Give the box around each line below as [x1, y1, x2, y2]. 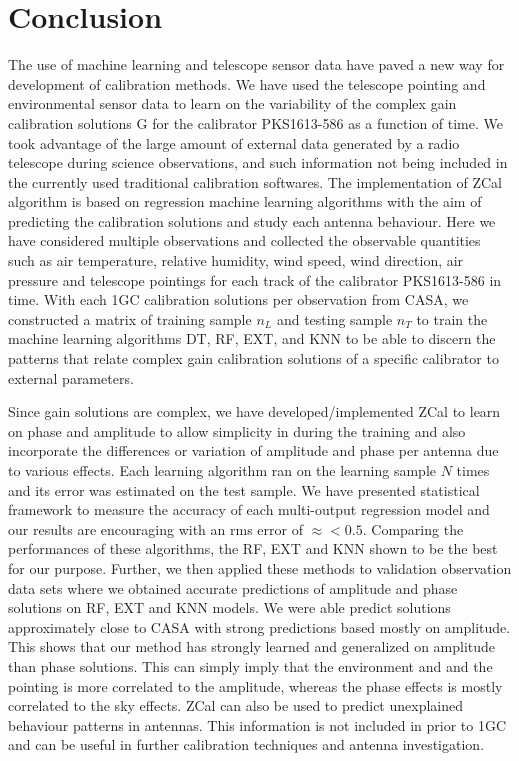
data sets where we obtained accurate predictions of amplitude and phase [8, 577, 458, 598]
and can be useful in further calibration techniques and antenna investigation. [8, 734, 485, 755]
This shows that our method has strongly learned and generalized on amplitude [8, 636, 496, 657]
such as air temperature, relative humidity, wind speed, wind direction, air [8, 250, 464, 271]
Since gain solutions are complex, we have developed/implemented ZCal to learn [8, 401, 501, 422]
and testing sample [276, 308, 393, 329]
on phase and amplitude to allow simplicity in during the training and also [8, 420, 466, 441]
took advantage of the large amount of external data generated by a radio [8, 132, 460, 153]
